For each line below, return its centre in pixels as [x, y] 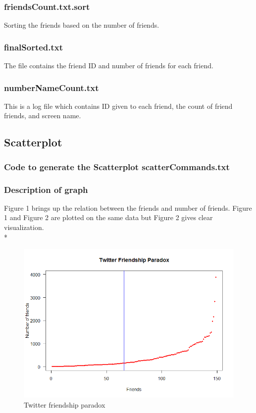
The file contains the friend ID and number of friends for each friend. [109, 66]
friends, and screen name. [43, 115]
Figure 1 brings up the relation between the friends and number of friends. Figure [128, 207]
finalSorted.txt [34, 47]
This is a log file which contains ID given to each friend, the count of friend [118, 106]
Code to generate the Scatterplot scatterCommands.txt [117, 166]
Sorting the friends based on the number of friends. [82, 25]
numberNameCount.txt [51, 87]
